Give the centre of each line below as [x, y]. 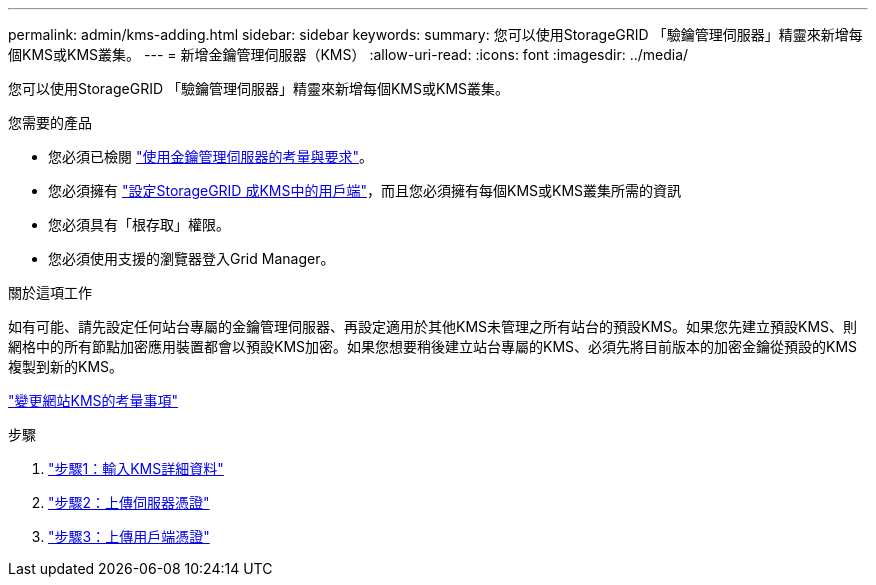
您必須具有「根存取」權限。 [139, 224]
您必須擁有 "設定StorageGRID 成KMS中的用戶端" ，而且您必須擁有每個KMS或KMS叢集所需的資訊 [365, 190]
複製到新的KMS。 [66, 366]
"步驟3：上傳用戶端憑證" [129, 536]
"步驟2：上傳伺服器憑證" [129, 502]
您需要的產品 [50, 122]
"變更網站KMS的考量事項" [93, 400]
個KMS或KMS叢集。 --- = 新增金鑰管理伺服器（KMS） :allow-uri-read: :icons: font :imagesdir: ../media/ [348, 54]
